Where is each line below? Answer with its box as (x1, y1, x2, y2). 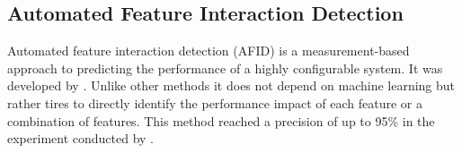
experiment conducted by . (7, 129, 155, 148)
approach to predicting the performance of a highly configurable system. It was (7, 58, 443, 77)
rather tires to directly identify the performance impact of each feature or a (7, 93, 422, 112)
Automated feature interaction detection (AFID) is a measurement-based (7, 41, 410, 60)
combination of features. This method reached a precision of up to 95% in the (7, 111, 435, 130)
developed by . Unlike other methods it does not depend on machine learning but (7, 76, 456, 95)
